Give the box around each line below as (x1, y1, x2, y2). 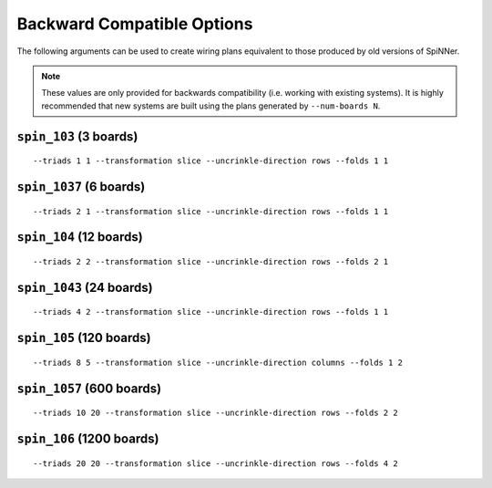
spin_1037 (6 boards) (16, 179, 146, 194)
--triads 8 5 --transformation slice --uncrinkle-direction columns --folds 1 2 (33, 357, 404, 368)
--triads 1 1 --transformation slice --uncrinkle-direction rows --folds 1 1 (33, 156, 389, 166)
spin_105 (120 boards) (16, 330, 151, 346)
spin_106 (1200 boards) (16, 431, 159, 446)
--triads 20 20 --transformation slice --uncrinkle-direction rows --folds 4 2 (33, 458, 398, 469)
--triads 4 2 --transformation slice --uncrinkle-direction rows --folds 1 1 (33, 306, 389, 317)
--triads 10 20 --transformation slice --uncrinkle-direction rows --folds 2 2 (33, 408, 398, 419)
